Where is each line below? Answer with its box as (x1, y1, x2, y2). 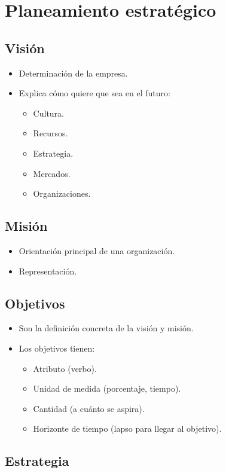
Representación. (19, 264, 77, 277)
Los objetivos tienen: (19, 341, 95, 354)
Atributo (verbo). (33, 362, 97, 374)
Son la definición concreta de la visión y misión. (19, 322, 194, 334)
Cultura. (33, 106, 64, 119)
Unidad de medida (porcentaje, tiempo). (33, 382, 181, 395)
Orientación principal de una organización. (19, 244, 175, 257)
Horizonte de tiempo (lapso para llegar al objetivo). (33, 422, 222, 435)
